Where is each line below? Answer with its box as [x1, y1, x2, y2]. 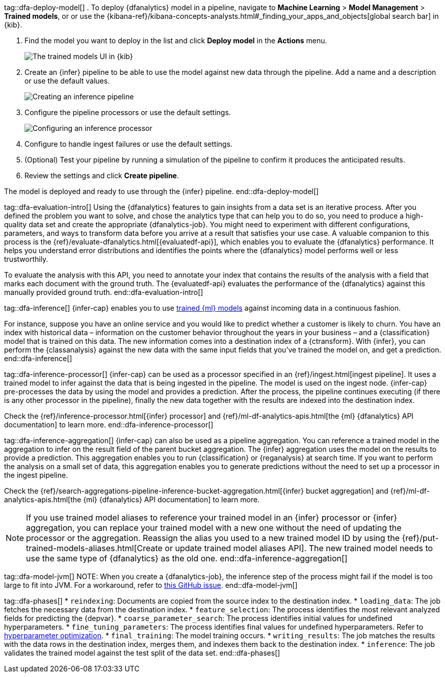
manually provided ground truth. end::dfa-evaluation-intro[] [4, 288, 203, 296]
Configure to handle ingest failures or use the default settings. [24, 140, 233, 148]
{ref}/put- [402, 533, 439, 543]
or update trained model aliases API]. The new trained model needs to [165, 543, 433, 553]
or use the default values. [24, 76, 110, 85]
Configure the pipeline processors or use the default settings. [24, 108, 231, 117]
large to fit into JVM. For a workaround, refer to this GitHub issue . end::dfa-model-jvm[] [4, 581, 298, 589]
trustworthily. [4, 255, 48, 263]
